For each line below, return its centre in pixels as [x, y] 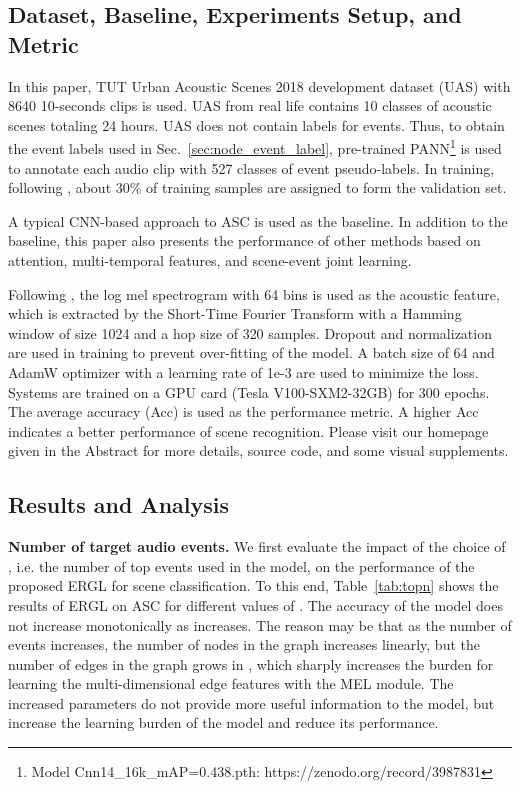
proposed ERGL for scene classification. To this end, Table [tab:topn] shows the [253, 585]
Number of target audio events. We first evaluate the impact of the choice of [257, 546]
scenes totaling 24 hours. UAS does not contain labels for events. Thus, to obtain [256, 124]
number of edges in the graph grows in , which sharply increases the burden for [251, 663]
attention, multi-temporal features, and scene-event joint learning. [210, 260]
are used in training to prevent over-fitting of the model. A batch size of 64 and [251, 352]
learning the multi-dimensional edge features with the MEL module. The [231, 683]
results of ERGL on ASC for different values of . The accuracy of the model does [255, 604]
